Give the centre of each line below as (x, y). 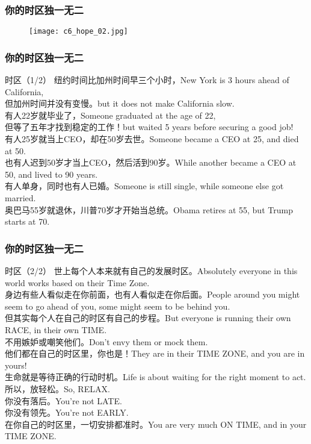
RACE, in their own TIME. (56, 330)
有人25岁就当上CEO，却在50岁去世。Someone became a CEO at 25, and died (152, 139)
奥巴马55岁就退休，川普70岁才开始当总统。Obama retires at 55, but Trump (149, 209)
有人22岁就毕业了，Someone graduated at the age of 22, (110, 115)
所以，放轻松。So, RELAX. (57, 388)
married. (20, 198)
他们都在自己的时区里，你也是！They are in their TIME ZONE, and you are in (155, 353)
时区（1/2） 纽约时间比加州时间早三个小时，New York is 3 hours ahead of (147, 80)
